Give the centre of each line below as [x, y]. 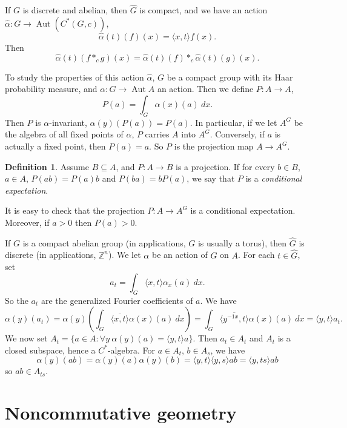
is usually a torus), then [242, 242]
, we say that [211, 178]
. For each [256, 255]
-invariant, [68, 122]
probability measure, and [51, 89]
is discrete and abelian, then [75, 10]
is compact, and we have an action [203, 10]
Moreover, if [27, 222]
